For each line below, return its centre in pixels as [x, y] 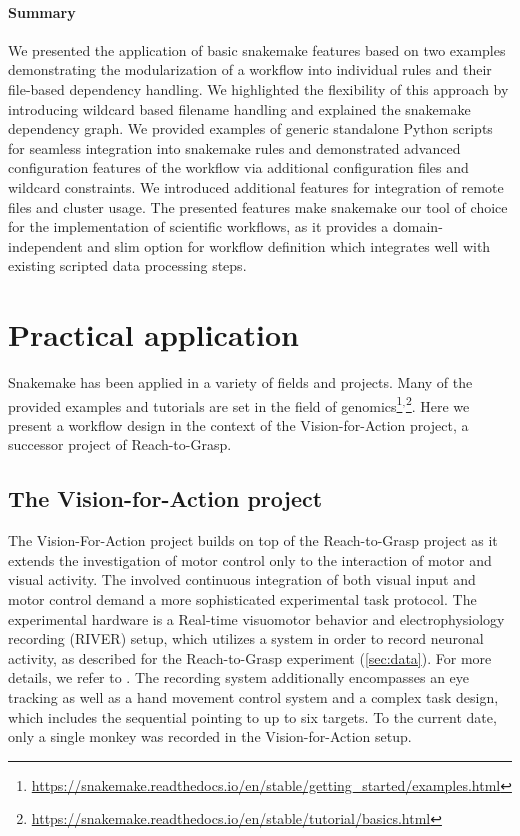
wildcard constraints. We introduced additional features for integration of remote [256, 186]
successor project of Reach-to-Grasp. [120, 444]
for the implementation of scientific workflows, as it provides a [198, 226]
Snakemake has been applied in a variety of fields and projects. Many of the [240, 382]
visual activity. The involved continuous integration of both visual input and [242, 579]
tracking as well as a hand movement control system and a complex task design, [253, 697]
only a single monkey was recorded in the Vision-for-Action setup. [210, 736]
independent [45, 245]
